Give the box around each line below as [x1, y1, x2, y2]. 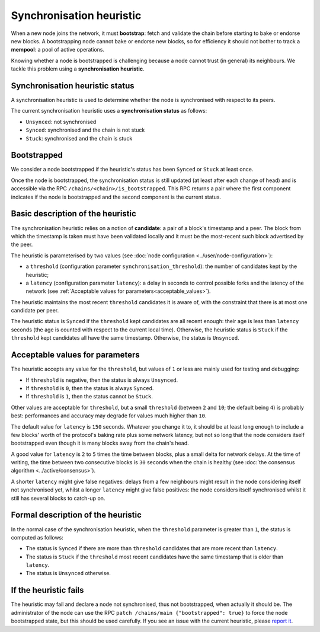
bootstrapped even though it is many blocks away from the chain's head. [11, 439, 189, 447]
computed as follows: [11, 534, 63, 541]
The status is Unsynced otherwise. [25, 570, 111, 577]
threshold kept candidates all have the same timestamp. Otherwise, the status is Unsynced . [11, 334, 239, 341]
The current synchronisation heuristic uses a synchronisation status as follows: [11, 107, 207, 114]
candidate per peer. [11, 307, 59, 314]
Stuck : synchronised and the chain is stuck [25, 135, 133, 142]
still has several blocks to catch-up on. [11, 494, 105, 502]
